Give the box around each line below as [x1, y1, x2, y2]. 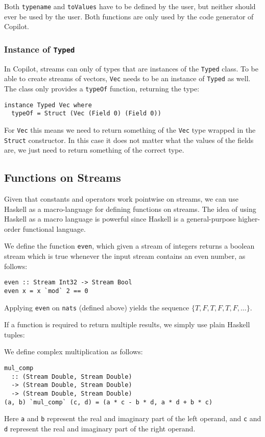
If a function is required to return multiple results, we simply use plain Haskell [4, 319, 250, 330]
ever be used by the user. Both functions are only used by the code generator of [4, 11, 254, 21]
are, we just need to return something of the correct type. [4, 144, 184, 155]
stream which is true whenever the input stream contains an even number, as [4, 251, 246, 261]
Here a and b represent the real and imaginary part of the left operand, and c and [4, 413, 261, 424]
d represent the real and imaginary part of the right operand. [4, 423, 196, 433]
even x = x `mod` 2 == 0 [4, 287, 88, 295]
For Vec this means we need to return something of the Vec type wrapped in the [4, 124, 256, 135]
